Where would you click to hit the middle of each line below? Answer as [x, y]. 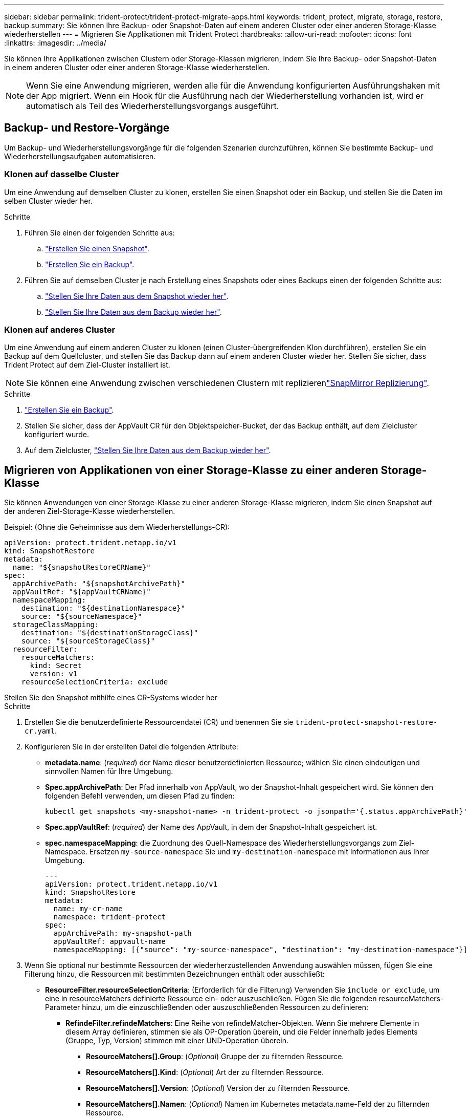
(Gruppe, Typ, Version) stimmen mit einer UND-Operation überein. [177, 1041]
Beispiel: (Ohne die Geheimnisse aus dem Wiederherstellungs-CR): [117, 527]
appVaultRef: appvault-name [110, 942]
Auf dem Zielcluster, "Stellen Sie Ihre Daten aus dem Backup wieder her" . [148, 450]
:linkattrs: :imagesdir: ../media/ [55, 43]
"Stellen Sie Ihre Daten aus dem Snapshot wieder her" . [137, 296]
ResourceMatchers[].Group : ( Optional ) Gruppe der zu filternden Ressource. [215, 1057]
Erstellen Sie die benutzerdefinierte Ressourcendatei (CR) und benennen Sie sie [159, 722]
